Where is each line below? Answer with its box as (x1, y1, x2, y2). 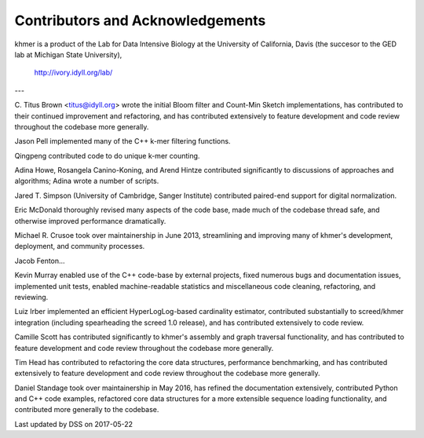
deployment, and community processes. (14, 242, 145, 251)
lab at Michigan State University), (14, 49, 122, 59)
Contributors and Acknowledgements (14, 12, 266, 29)
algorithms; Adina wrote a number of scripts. (14, 177, 159, 186)
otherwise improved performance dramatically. (14, 216, 166, 225)
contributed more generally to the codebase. (14, 405, 159, 414)
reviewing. (14, 292, 49, 301)
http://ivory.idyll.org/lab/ (34, 68, 113, 78)
